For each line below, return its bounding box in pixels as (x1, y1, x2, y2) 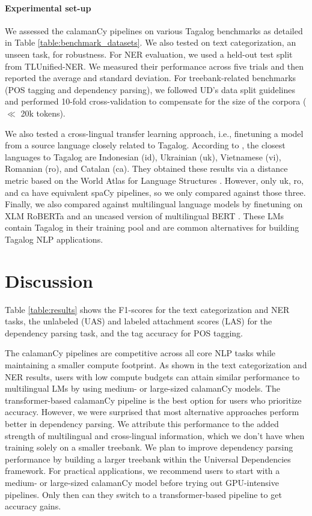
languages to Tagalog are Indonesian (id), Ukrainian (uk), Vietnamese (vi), (5, 150, 281, 163)
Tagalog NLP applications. (5, 232, 103, 245)
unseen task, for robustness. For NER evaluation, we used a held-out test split (5, 47, 293, 60)
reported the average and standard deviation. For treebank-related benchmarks (5, 71, 296, 84)
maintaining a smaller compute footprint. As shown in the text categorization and (5, 358, 307, 371)
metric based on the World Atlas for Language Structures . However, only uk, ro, (5, 174, 304, 186)
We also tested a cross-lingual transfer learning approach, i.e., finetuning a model (5, 127, 304, 139)
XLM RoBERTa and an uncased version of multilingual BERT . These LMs (5, 209, 284, 222)
